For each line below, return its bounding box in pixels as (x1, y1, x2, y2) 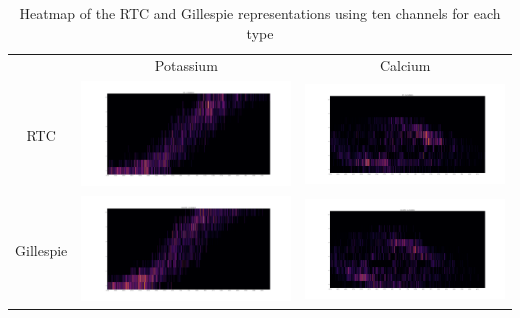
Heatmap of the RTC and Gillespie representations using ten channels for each (19, 3, 501, 23)
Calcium (379, 55, 431, 76)
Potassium (154, 55, 218, 76)
